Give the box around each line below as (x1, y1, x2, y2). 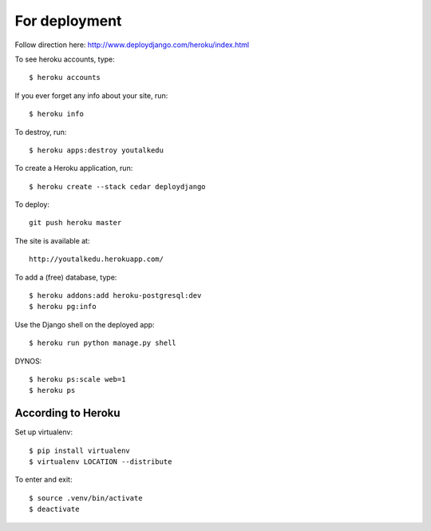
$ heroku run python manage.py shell (29, 339, 177, 347)
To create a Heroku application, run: (14, 164, 133, 173)
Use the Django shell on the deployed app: (14, 319, 155, 329)
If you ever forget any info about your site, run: (14, 90, 168, 100)
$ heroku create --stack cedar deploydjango (29, 182, 207, 191)
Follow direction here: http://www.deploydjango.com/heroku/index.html (14, 40, 250, 50)
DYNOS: (14, 356, 42, 366)
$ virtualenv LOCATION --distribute (29, 458, 172, 466)
